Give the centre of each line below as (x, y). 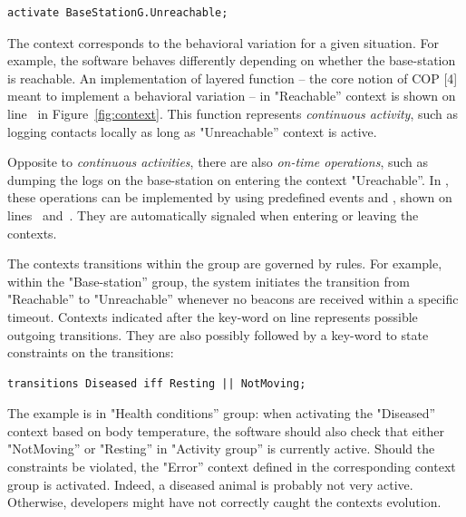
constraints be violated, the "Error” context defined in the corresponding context (232, 467)
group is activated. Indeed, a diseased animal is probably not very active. (210, 484)
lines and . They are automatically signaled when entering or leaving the (213, 215)
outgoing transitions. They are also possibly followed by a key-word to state (218, 334)
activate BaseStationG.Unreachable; (118, 13)
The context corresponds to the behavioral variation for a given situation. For (223, 42)
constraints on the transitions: (91, 352)
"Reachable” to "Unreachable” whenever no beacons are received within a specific (233, 299)
